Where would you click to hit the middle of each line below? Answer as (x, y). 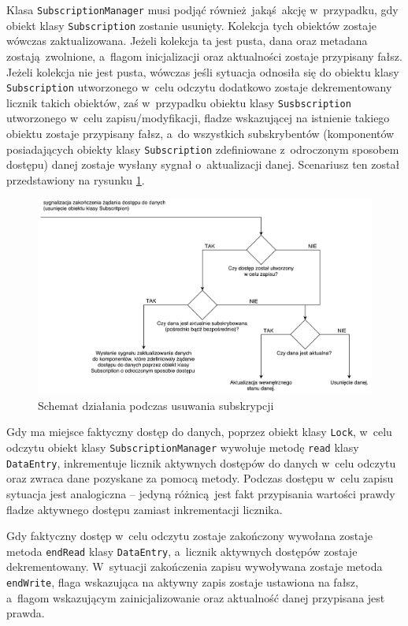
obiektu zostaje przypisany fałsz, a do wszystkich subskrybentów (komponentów (200, 133)
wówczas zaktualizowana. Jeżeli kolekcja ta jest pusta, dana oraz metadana (187, 41)
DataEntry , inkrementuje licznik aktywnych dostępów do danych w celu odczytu (201, 462)
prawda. (26, 613)
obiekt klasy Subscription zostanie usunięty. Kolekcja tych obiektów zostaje (192, 25)
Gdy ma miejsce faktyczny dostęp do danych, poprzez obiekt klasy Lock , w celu (199, 432)
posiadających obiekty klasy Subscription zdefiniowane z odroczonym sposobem (203, 149)
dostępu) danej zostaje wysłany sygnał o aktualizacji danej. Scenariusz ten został (203, 164)
